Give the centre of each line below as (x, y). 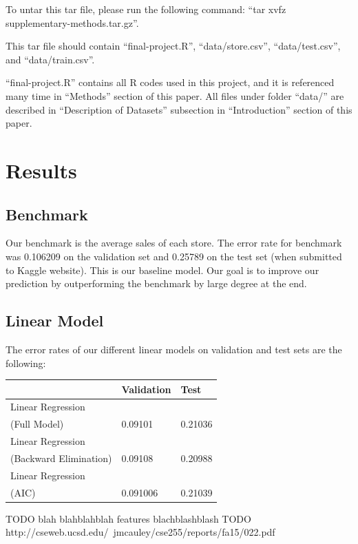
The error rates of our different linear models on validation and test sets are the (174, 349)
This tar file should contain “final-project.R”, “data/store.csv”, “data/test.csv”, (173, 46)
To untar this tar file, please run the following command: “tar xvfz (146, 9)
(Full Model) (37, 424)
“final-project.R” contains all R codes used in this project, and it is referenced (170, 82)
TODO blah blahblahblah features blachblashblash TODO (128, 518)
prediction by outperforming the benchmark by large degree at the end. (156, 283)
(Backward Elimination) (61, 458)
